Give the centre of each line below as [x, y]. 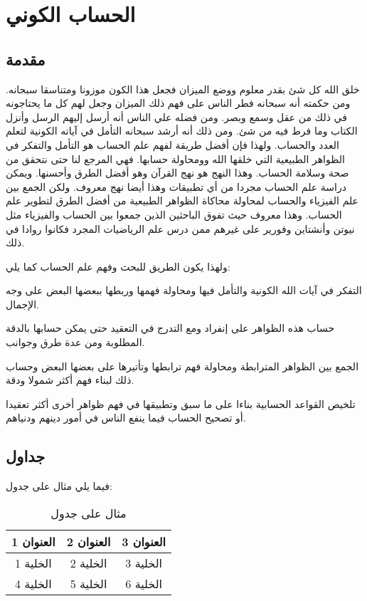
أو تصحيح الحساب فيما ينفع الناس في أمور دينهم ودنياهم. [126, 418]
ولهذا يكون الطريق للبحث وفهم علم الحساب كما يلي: [118, 266]
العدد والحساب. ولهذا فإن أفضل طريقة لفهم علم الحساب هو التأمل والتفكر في [172, 144]
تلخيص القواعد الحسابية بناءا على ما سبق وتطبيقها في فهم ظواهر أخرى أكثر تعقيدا [181, 403]
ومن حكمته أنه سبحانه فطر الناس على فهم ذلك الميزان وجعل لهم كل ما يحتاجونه [178, 103]
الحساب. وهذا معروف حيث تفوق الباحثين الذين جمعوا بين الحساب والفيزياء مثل [174, 214]
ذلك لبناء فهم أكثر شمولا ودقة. [70, 380]
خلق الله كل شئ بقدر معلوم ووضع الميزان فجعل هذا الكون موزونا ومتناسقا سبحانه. [183, 89]
